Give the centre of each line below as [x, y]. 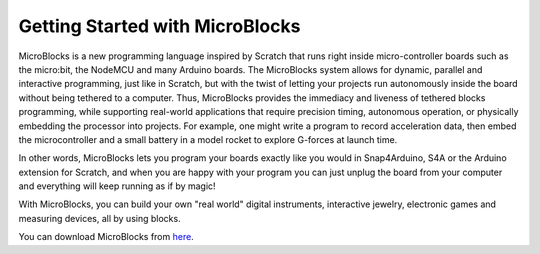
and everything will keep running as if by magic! [117, 186]
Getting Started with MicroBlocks [159, 26]
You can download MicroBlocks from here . [106, 237]
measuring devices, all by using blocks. [99, 218]
